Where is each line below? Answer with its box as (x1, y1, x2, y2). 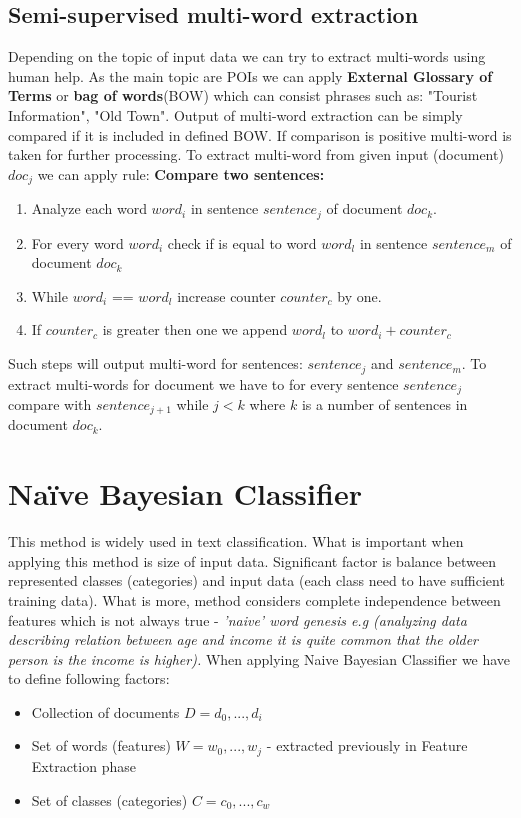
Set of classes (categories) (31, 789, 188, 810)
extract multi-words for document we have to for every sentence (8, 373, 399, 394)
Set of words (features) (31, 735, 171, 756)
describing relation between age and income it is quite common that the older (8, 629, 478, 650)
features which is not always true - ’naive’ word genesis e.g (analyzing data (8, 609, 467, 630)
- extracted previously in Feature (266, 735, 468, 756)
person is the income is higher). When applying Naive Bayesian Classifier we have (8, 648, 511, 669)
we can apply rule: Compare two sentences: (37, 163, 325, 184)
